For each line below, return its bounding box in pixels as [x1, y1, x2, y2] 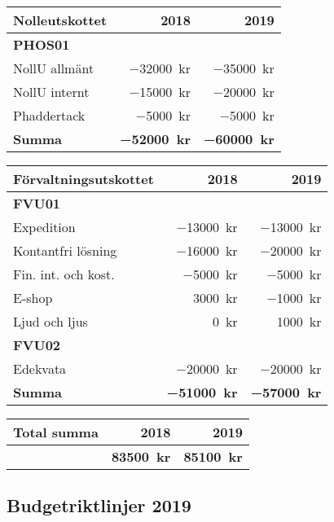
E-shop [13, 288, 53, 307]
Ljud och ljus [13, 312, 88, 331]
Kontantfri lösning [13, 241, 117, 260]
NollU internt [13, 82, 90, 101]
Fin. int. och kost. [13, 265, 115, 283]
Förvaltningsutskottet [13, 169, 154, 188]
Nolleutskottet [13, 11, 108, 29]
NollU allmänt [13, 59, 94, 77]
